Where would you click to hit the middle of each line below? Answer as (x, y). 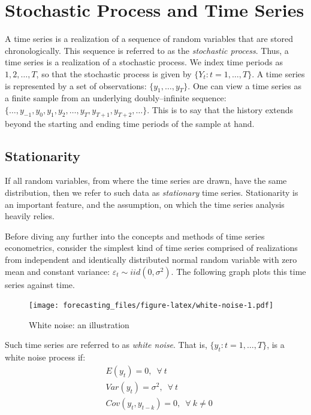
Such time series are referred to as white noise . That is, (106, 345)
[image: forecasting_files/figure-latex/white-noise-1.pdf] (151, 306)
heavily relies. (30, 216)
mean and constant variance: (58, 271)
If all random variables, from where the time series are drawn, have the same (146, 181)
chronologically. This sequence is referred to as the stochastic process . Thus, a (147, 50)
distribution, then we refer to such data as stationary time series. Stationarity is (152, 193)
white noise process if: (45, 357)
